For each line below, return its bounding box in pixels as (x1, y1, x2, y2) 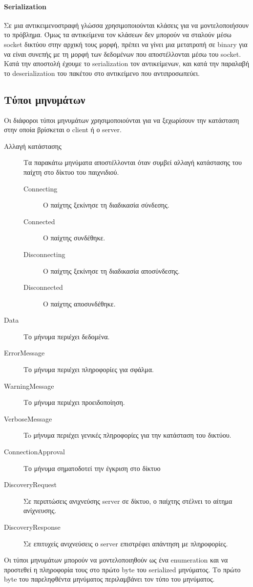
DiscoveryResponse (4, 522, 61, 532)
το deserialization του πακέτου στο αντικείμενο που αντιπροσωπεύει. (4, 68, 200, 78)
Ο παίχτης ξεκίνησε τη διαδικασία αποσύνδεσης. (43, 265, 180, 276)
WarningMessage (4, 380, 54, 391)
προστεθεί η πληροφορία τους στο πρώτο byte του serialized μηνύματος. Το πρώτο (4, 564, 241, 574)
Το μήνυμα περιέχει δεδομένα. (23, 331, 110, 341)
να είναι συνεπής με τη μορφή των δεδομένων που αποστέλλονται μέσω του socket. (4, 48, 241, 59)
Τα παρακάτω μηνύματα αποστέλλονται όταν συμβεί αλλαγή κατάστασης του (23, 157, 242, 167)
